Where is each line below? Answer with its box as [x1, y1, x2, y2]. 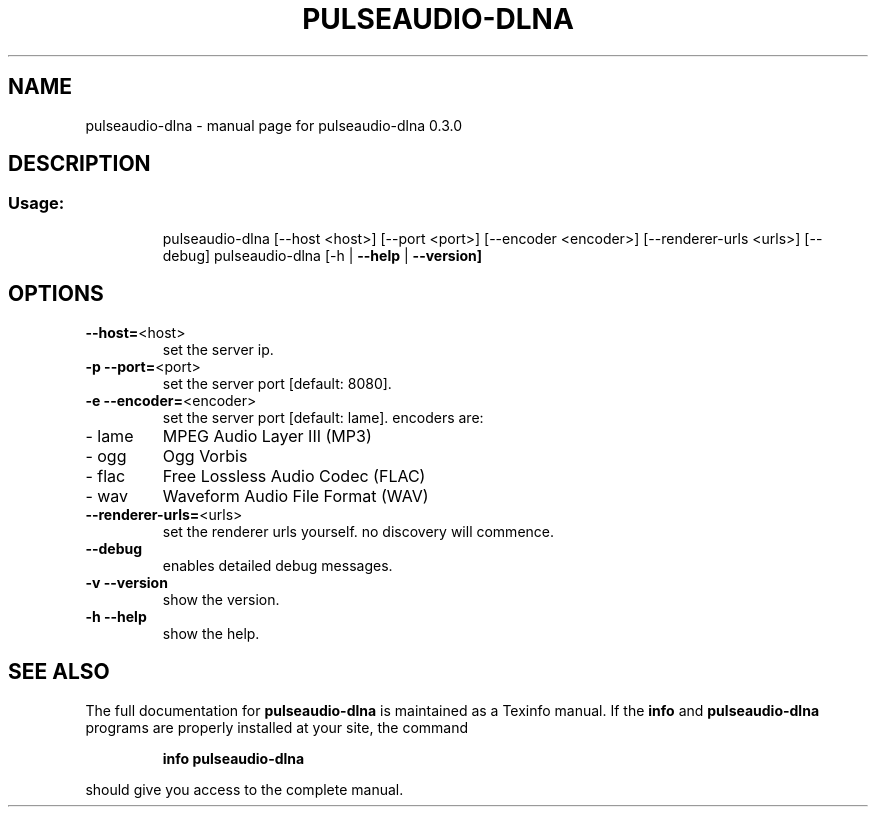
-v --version [85, 573, 168, 591]
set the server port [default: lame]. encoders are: [162, 408, 484, 426]
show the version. [162, 590, 280, 608]
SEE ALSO [8, 659, 110, 685]
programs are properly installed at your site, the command [85, 718, 469, 736]
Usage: [8, 193, 65, 214]
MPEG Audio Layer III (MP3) [162, 425, 372, 446]
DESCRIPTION [8, 151, 151, 177]
